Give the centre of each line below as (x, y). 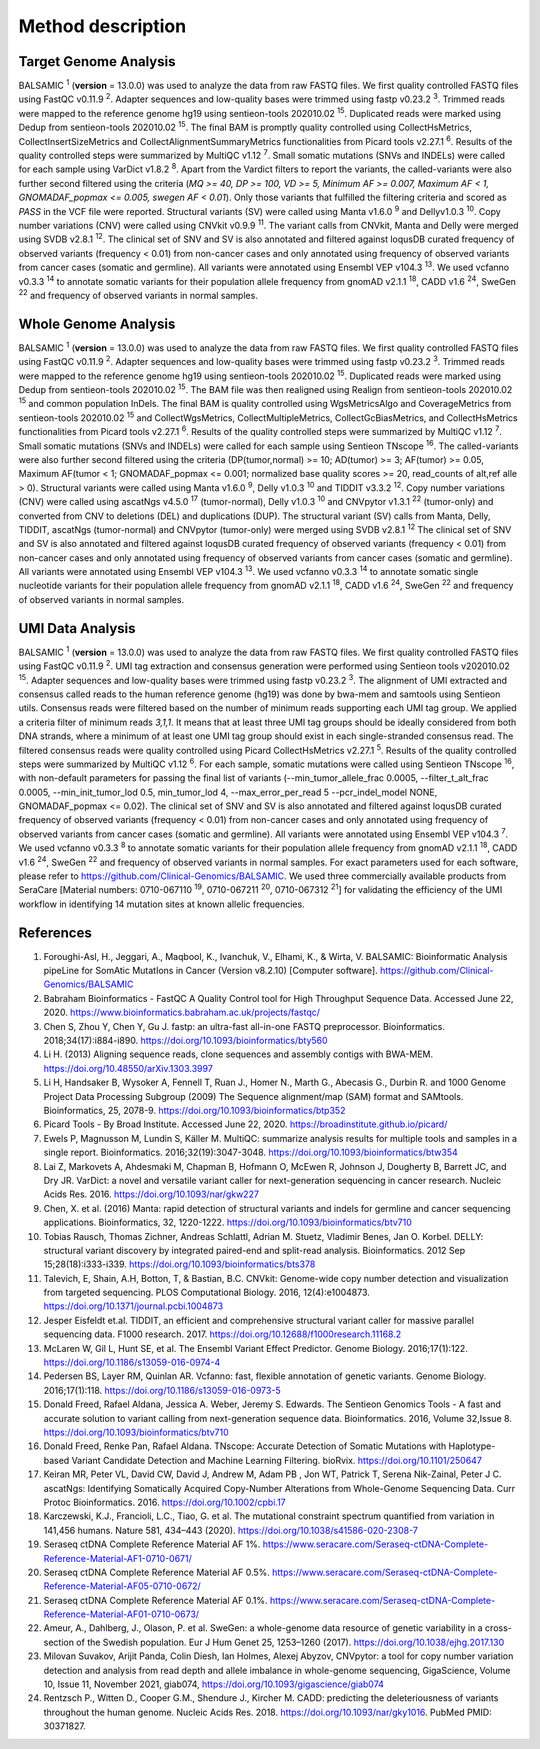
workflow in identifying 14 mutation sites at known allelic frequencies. (161, 904)
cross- (498, 1628)
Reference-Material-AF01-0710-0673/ (121, 1614)
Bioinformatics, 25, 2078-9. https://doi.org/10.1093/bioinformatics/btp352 (194, 1110)
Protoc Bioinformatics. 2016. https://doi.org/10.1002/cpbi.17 (164, 1502)
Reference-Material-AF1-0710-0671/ (117, 1558)
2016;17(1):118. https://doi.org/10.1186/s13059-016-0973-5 (162, 1390)
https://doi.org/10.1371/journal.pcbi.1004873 (133, 1306)
